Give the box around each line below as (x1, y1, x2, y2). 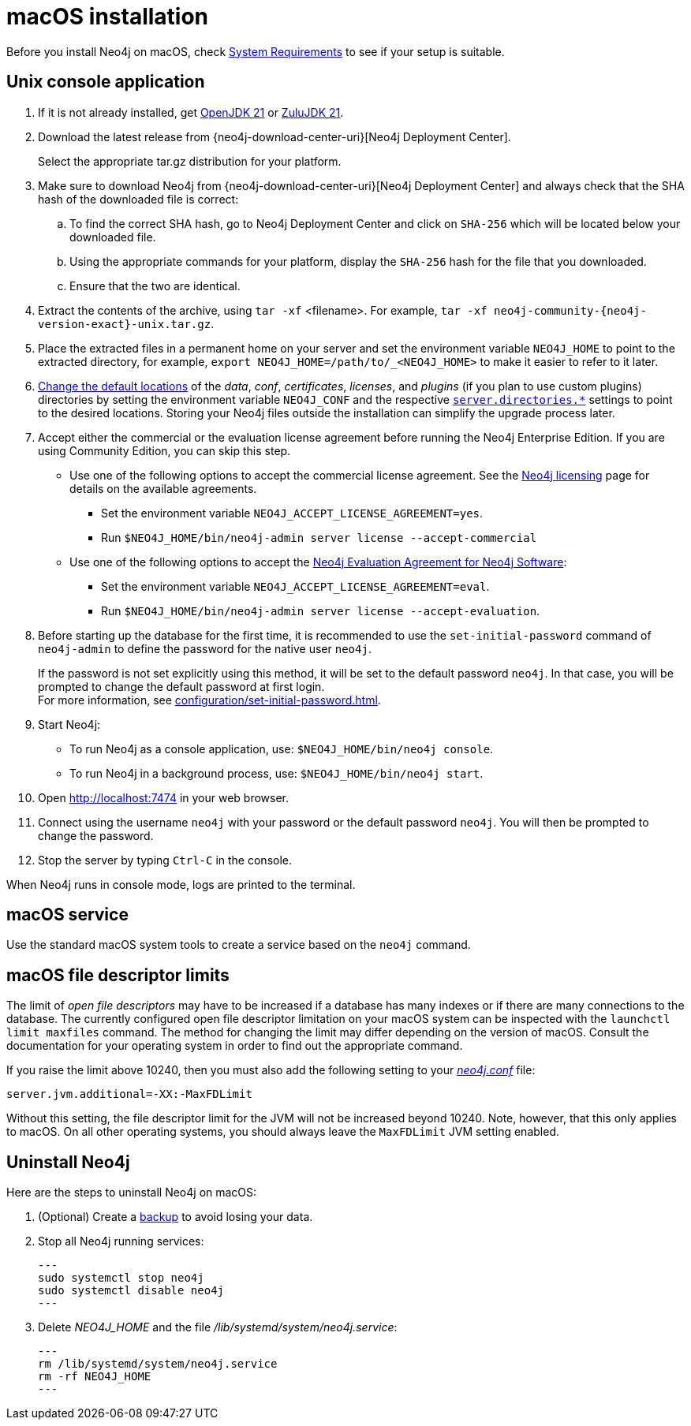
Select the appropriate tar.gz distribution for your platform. (38, 154, 342, 168)
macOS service (6, 905, 129, 925)
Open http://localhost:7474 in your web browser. (38, 790, 289, 804)
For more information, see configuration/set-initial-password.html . (38, 692, 381, 707)
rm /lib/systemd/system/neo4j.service (38, 1357, 278, 1371)
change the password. (38, 828, 154, 842)
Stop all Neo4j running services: (38, 1234, 204, 1249)
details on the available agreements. (69, 481, 257, 495)
